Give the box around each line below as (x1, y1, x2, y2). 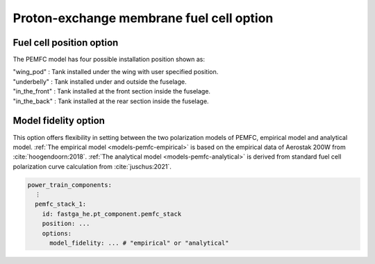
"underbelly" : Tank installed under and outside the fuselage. (12, 77, 187, 86)
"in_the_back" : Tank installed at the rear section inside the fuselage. (12, 97, 209, 105)
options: (42, 229, 72, 237)
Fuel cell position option (12, 37, 119, 49)
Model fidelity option (12, 115, 106, 127)
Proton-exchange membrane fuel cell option (12, 10, 274, 26)
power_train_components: (27, 181, 112, 188)
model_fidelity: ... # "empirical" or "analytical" (49, 239, 229, 247)
